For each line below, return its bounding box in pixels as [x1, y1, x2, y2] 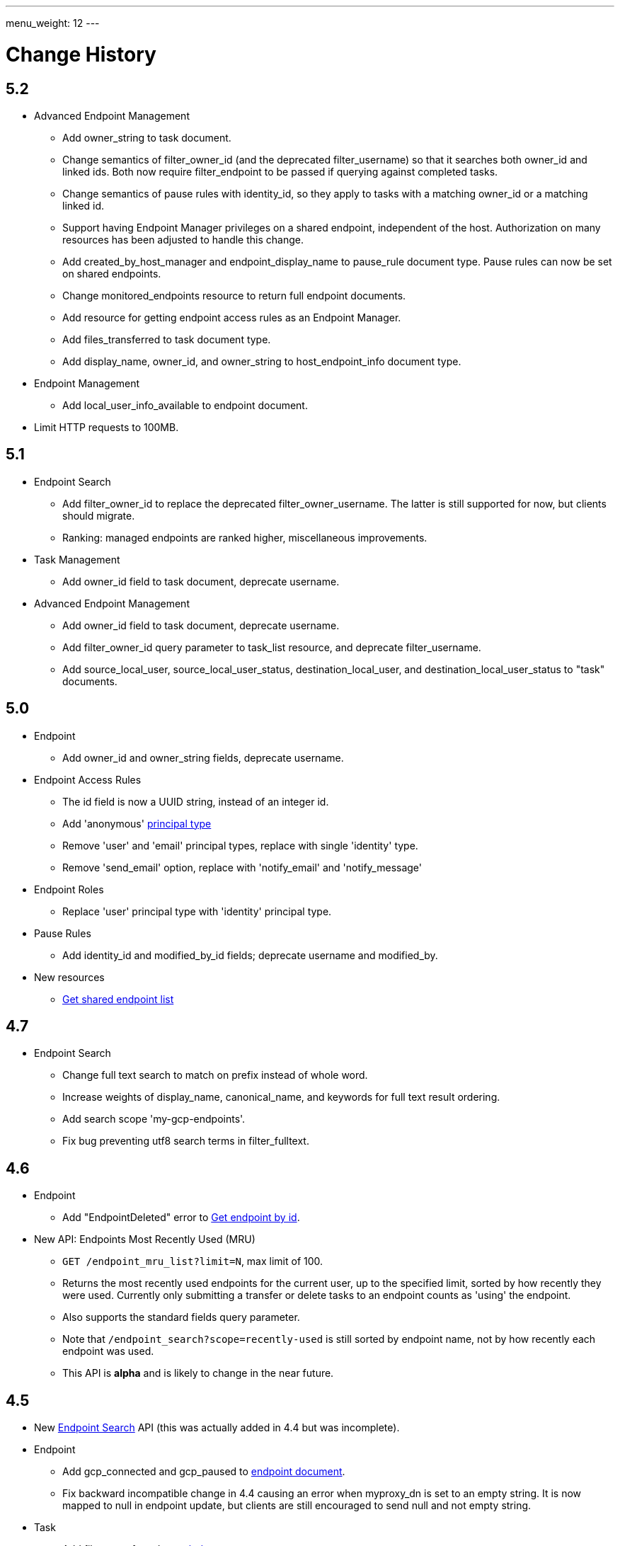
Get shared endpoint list [62, 992, 174, 1005]
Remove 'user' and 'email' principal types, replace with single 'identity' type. [62, 839, 418, 852]
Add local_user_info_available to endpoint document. [62, 399, 308, 411]
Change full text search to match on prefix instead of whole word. [62, 1069, 368, 1082]
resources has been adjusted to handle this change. [62, 233, 304, 246]
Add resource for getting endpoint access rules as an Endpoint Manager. [62, 311, 401, 323]
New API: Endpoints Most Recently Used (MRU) [34, 1233, 256, 1246]
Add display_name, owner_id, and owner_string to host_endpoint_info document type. [62, 355, 461, 367]
